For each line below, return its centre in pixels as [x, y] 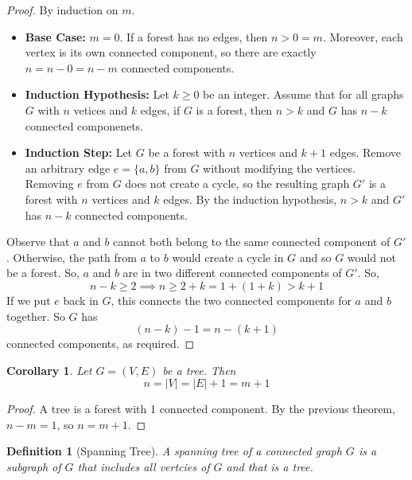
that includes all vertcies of [144, 467]
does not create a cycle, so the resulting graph [237, 183]
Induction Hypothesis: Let [97, 94]
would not [371, 257]
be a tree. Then [199, 370]
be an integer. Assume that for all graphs [303, 94]
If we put [29, 300]
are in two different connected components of [232, 273]
